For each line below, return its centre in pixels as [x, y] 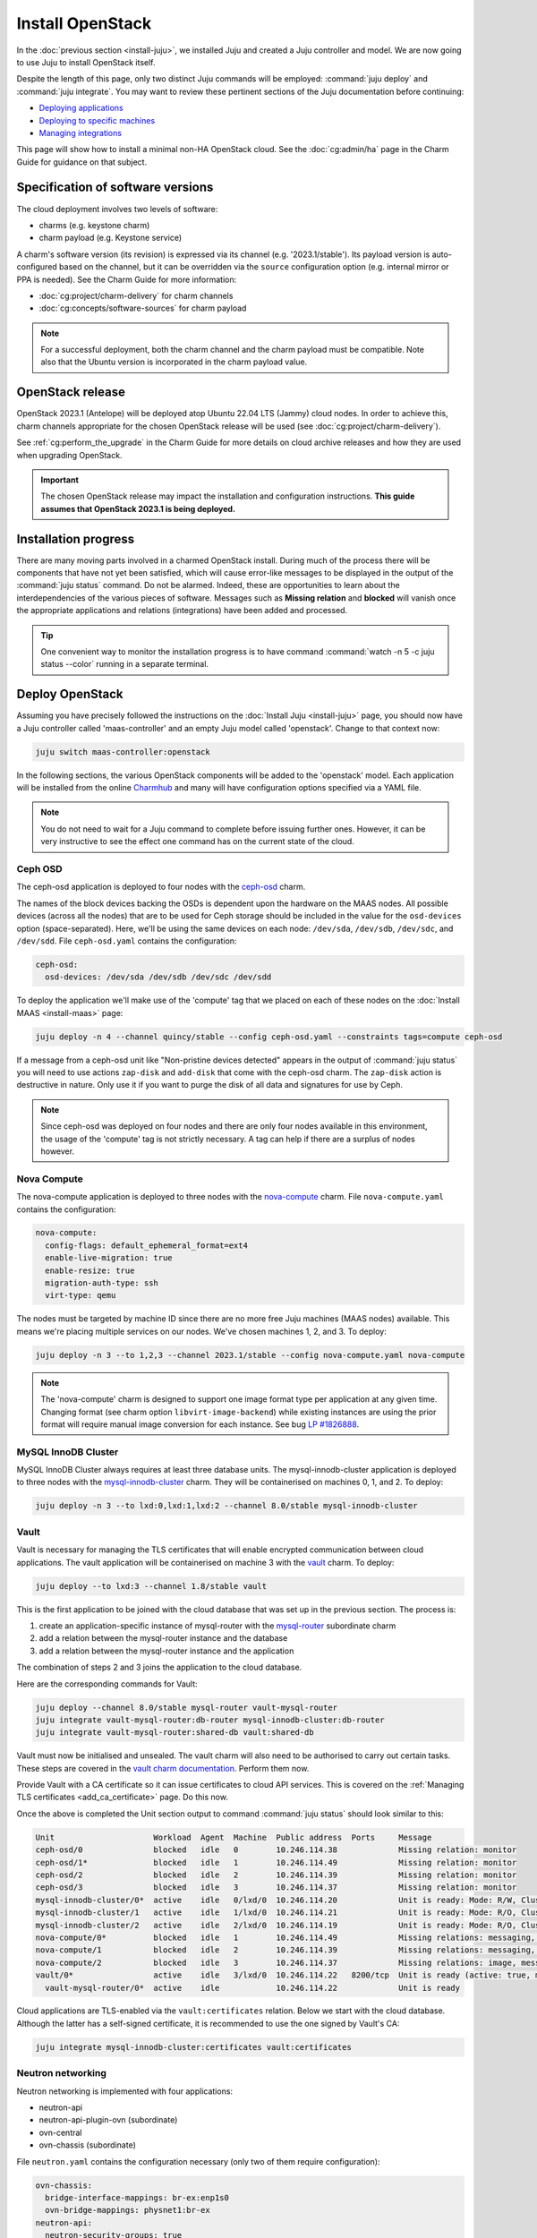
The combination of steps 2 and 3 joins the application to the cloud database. [159, 1667]
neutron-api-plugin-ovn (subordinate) [108, 2120]
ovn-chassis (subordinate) [87, 2145]
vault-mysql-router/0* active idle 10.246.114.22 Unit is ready [253, 1988]
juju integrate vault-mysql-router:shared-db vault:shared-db [175, 1733]
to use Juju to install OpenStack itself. [86, 62]
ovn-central [60, 2132]
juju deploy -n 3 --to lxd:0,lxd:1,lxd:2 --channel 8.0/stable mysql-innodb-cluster [226, 1506]
